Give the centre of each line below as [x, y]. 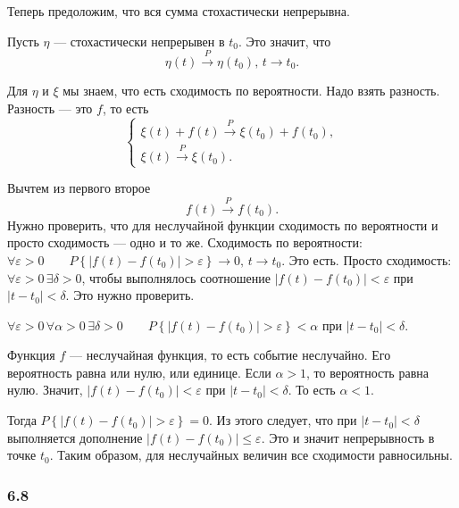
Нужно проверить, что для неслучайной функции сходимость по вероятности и [223, 225]
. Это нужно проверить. [130, 295]
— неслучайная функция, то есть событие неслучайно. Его [230, 355]
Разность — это [50, 108]
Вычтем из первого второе [79, 188]
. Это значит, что [284, 41]
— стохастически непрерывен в [139, 41]
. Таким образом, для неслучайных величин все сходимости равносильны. [251, 455]
